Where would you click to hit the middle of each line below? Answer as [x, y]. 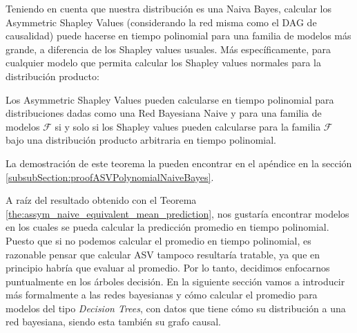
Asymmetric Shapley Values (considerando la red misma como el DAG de [161, 22]
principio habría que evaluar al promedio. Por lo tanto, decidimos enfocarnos [168, 268]
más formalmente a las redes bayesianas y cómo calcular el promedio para [162, 295]
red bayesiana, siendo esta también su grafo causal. [113, 322]
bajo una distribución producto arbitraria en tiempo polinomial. [141, 140]
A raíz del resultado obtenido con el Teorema [101, 200]
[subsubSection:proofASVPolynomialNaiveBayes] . [110, 177]
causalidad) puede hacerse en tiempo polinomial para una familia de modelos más [178, 36]
